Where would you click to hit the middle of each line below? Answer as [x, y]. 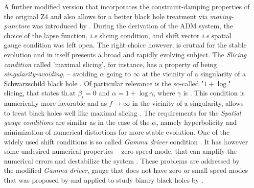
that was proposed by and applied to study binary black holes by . [104, 179]
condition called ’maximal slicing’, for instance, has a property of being [110, 64]
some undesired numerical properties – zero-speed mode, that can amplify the [120, 151]
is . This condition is [214, 93]
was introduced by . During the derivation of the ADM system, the [133, 26]
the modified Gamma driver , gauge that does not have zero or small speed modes [126, 170]
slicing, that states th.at [40, 93]
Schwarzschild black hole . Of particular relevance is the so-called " [104, 83]
